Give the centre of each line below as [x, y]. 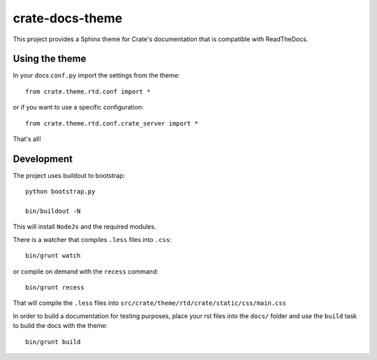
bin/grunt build [53, 342]
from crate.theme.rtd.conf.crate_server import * [112, 123]
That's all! [27, 139]
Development [43, 159]
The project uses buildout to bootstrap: [69, 175]
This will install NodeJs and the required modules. [84, 227]
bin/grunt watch [53, 256]
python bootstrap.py [60, 192]
